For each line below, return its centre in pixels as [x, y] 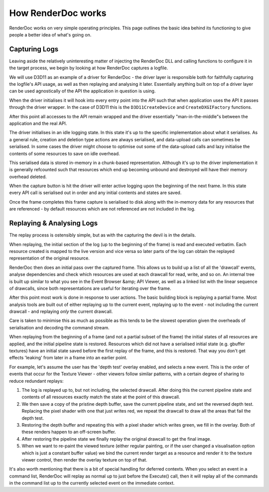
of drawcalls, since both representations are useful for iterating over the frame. [90, 288]
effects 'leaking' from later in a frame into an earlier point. [68, 358]
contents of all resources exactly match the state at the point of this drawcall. [101, 397]
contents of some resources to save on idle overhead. [65, 153]
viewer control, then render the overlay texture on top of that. [84, 460]
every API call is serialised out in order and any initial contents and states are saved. [95, 193]
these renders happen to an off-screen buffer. [69, 432]
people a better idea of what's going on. [50, 34]
